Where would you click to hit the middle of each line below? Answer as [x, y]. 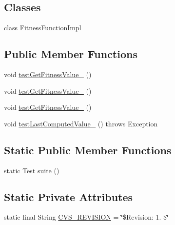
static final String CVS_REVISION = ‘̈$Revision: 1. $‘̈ [86, 217]
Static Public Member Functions [88, 150]
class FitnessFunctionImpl [43, 28]
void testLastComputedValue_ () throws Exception [81, 123]
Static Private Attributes [68, 196]
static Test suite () [32, 170]
